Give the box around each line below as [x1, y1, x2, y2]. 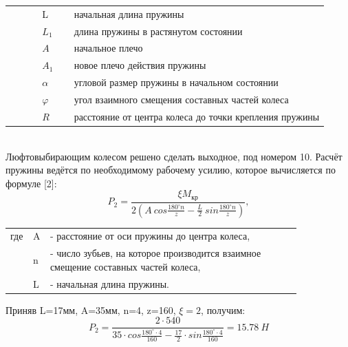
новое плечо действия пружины [74, 58, 206, 72]
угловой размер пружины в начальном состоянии [74, 75, 279, 90]
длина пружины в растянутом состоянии [74, 23, 243, 38]
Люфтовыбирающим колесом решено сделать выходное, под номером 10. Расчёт [6, 149, 342, 163]
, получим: [201, 302, 246, 317]
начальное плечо [74, 41, 143, 55]
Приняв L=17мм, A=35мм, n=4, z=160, [6, 302, 176, 317]
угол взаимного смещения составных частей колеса [74, 92, 289, 106]
